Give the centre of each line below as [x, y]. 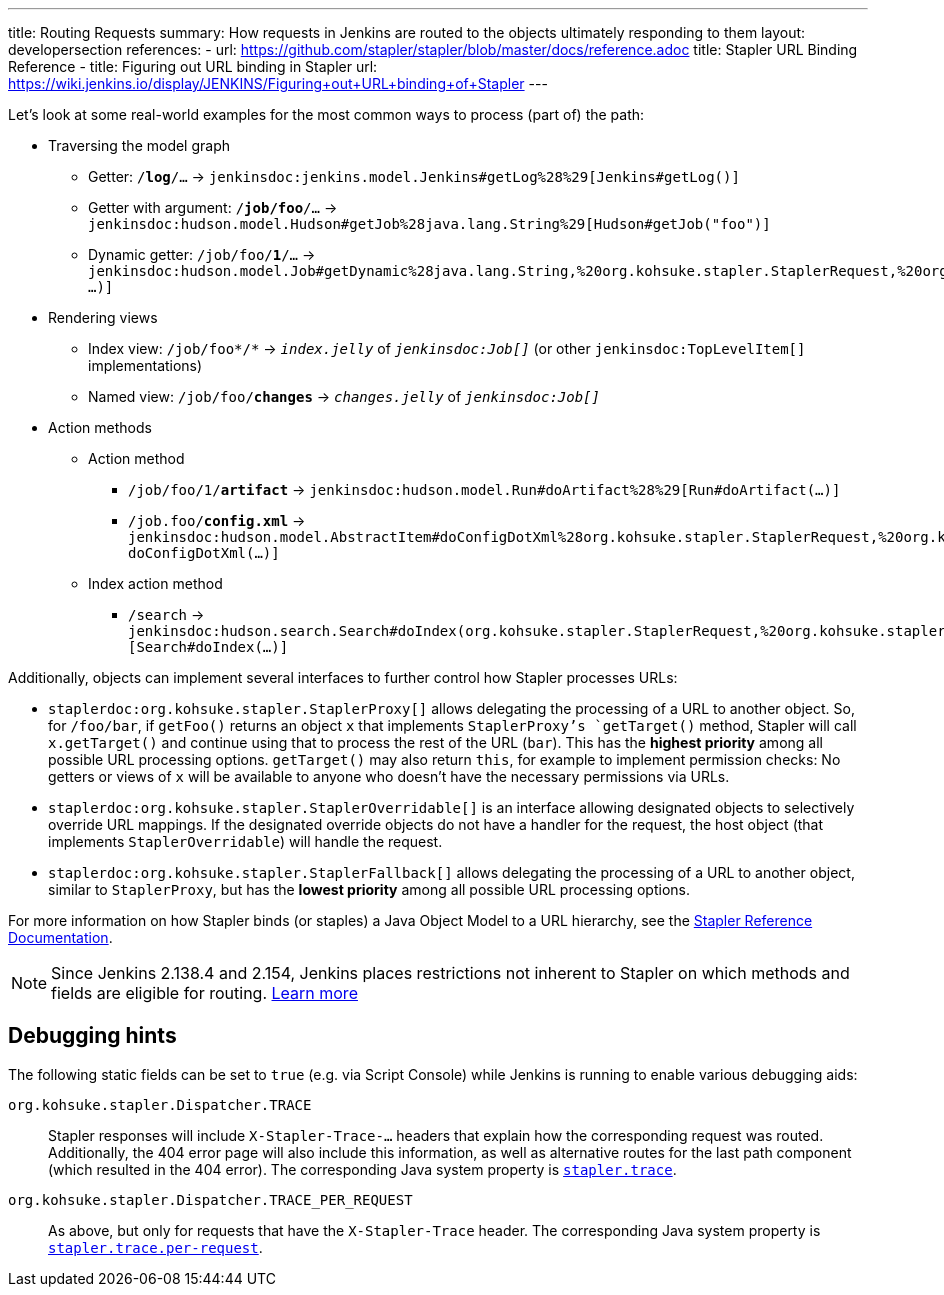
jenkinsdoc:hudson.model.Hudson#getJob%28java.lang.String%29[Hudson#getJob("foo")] [429, 224]
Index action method [155, 583]
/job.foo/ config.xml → [217, 520]
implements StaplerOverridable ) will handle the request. [245, 841]
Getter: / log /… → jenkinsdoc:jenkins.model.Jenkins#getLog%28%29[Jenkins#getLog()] [414, 176]
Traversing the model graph [139, 145]
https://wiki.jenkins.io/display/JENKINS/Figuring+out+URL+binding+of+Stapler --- [278, 83]
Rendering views [103, 317]
